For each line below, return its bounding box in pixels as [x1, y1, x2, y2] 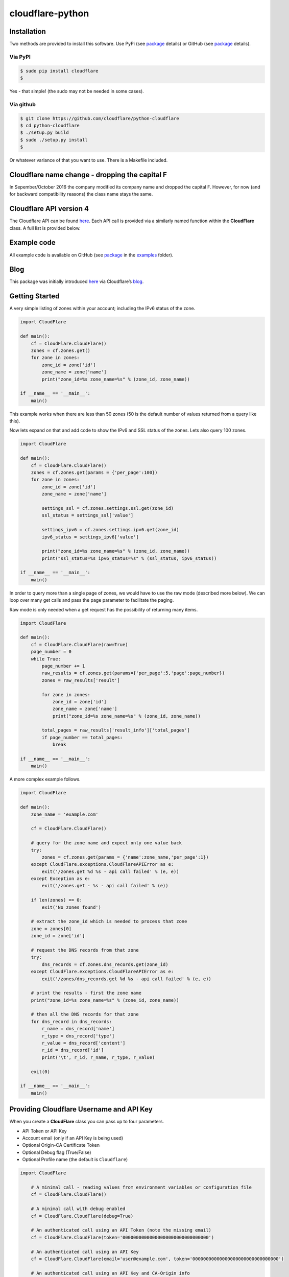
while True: [31, 656, 61, 661]
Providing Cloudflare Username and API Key [9, 1105, 153, 1114]
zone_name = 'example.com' [31, 811, 99, 817]
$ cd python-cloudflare [20, 123, 80, 128]
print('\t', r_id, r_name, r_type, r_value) [41, 1054, 155, 1060]
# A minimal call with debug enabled [31, 1206, 126, 1212]
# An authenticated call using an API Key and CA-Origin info [31, 1270, 190, 1276]
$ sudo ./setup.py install [20, 137, 88, 143]
